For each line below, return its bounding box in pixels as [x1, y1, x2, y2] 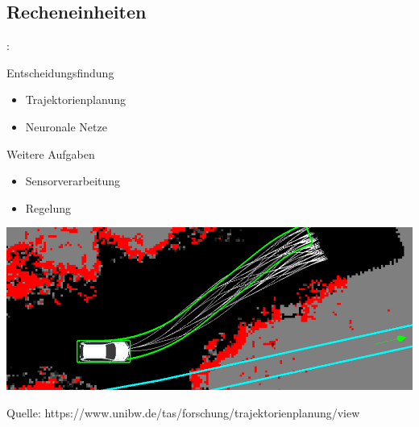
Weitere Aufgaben [6, 145, 95, 162]
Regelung [25, 199, 71, 216]
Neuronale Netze [25, 118, 107, 135]
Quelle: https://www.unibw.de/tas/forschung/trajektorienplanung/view [6, 404, 360, 421]
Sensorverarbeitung [25, 172, 121, 189]
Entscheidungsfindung [6, 64, 114, 81]
